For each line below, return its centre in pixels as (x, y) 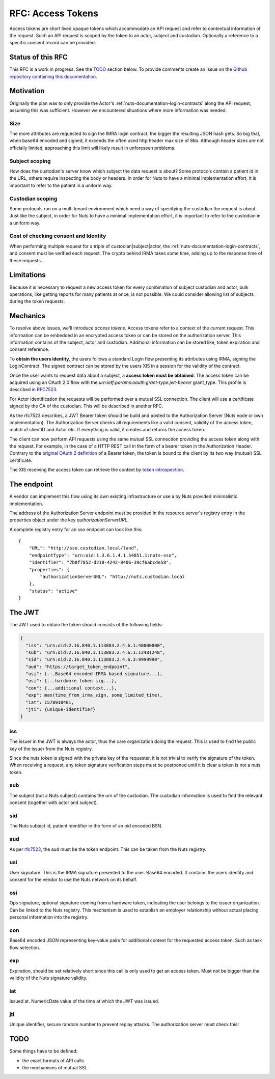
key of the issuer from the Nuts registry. (51, 749)
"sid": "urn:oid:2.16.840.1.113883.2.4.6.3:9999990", (94, 660)
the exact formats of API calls (53, 1060)
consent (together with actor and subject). (54, 803)
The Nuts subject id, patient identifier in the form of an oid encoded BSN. (86, 826)
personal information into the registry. (49, 917)
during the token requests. (37, 301)
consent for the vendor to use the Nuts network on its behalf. (73, 880)
